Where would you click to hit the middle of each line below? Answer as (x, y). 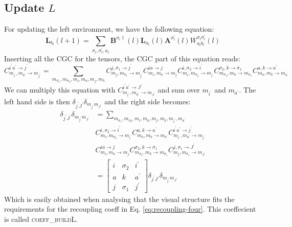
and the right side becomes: (148, 101)
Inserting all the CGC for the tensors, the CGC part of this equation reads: (122, 58)
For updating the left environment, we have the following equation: (109, 29)
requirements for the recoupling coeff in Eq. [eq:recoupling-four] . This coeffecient (130, 209)
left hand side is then (37, 101)
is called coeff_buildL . (41, 219)
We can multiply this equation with (60, 89)
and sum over (179, 89)
